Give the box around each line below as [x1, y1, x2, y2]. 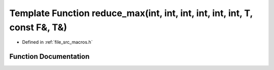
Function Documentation [9, 52, 90, 61]
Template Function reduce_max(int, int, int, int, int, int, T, [9, 8, 253, 19]
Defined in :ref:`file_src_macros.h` [22, 39, 93, 45]
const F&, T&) [9, 22, 67, 33]
